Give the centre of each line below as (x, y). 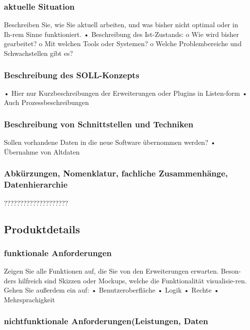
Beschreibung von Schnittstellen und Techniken (99, 124)
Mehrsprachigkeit (30, 299)
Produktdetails (42, 229)
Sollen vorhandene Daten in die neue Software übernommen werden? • (110, 142)
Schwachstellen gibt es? (39, 53)
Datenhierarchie (36, 184)
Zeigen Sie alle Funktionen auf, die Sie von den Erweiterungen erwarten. (111, 271)
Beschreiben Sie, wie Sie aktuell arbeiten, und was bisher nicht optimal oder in (121, 25)
